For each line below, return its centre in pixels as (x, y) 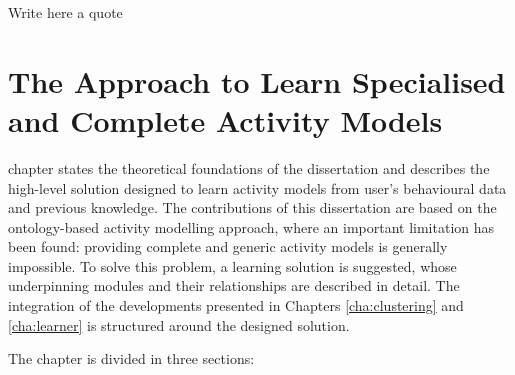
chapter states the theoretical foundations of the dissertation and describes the (249, 167)
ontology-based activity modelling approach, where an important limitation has (251, 226)
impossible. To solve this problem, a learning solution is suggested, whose (232, 265)
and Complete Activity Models (225, 119)
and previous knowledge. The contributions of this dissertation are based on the (252, 207)
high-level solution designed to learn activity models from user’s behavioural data (257, 187)
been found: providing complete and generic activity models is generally (228, 246)
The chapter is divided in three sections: (131, 358)
